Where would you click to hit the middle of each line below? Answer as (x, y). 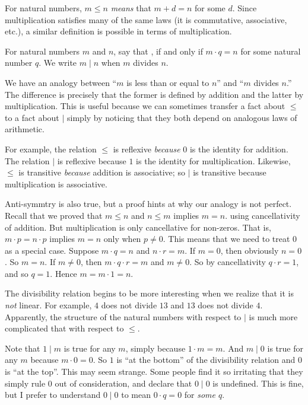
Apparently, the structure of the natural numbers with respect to (123, 316)
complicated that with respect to (64, 328)
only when (122, 239)
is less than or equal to (168, 82)
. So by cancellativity (228, 262)
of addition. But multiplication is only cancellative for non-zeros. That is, (138, 227)
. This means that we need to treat (226, 239)
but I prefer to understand (53, 395)
